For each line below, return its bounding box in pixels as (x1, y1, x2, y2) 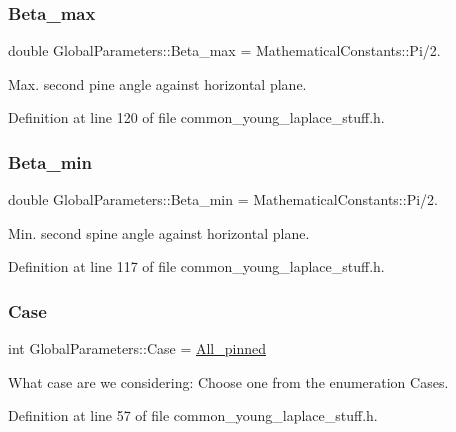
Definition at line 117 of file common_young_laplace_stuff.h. (8, 256, 385, 277)
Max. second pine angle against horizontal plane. (8, 73, 307, 94)
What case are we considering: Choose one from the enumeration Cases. (8, 371, 449, 392)
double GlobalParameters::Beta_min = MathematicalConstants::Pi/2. (8, 189, 438, 210)
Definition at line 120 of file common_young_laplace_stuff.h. (8, 107, 385, 128)
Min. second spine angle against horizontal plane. (8, 222, 310, 243)
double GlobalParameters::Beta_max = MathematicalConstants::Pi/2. (8, 40, 441, 61)
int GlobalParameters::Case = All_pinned (8, 338, 266, 359)
